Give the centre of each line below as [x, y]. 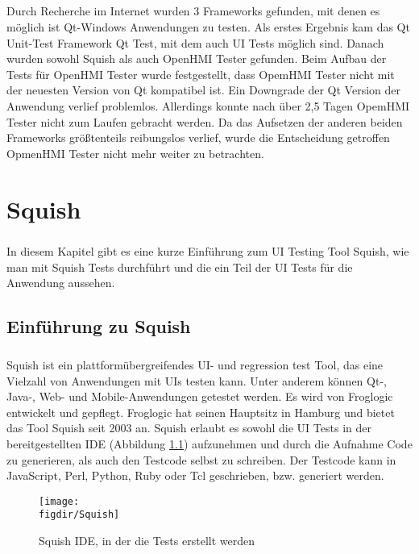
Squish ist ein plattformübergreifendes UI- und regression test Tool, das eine [195, 364]
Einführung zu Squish [99, 326]
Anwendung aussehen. [61, 283]
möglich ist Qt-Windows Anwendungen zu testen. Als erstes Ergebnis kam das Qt [208, 26]
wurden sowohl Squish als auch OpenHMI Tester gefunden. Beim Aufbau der [197, 58]
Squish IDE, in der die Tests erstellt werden [147, 541]
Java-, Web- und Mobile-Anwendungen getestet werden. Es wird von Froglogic [200, 396]
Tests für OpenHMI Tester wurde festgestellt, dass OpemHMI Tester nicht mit [201, 74]
